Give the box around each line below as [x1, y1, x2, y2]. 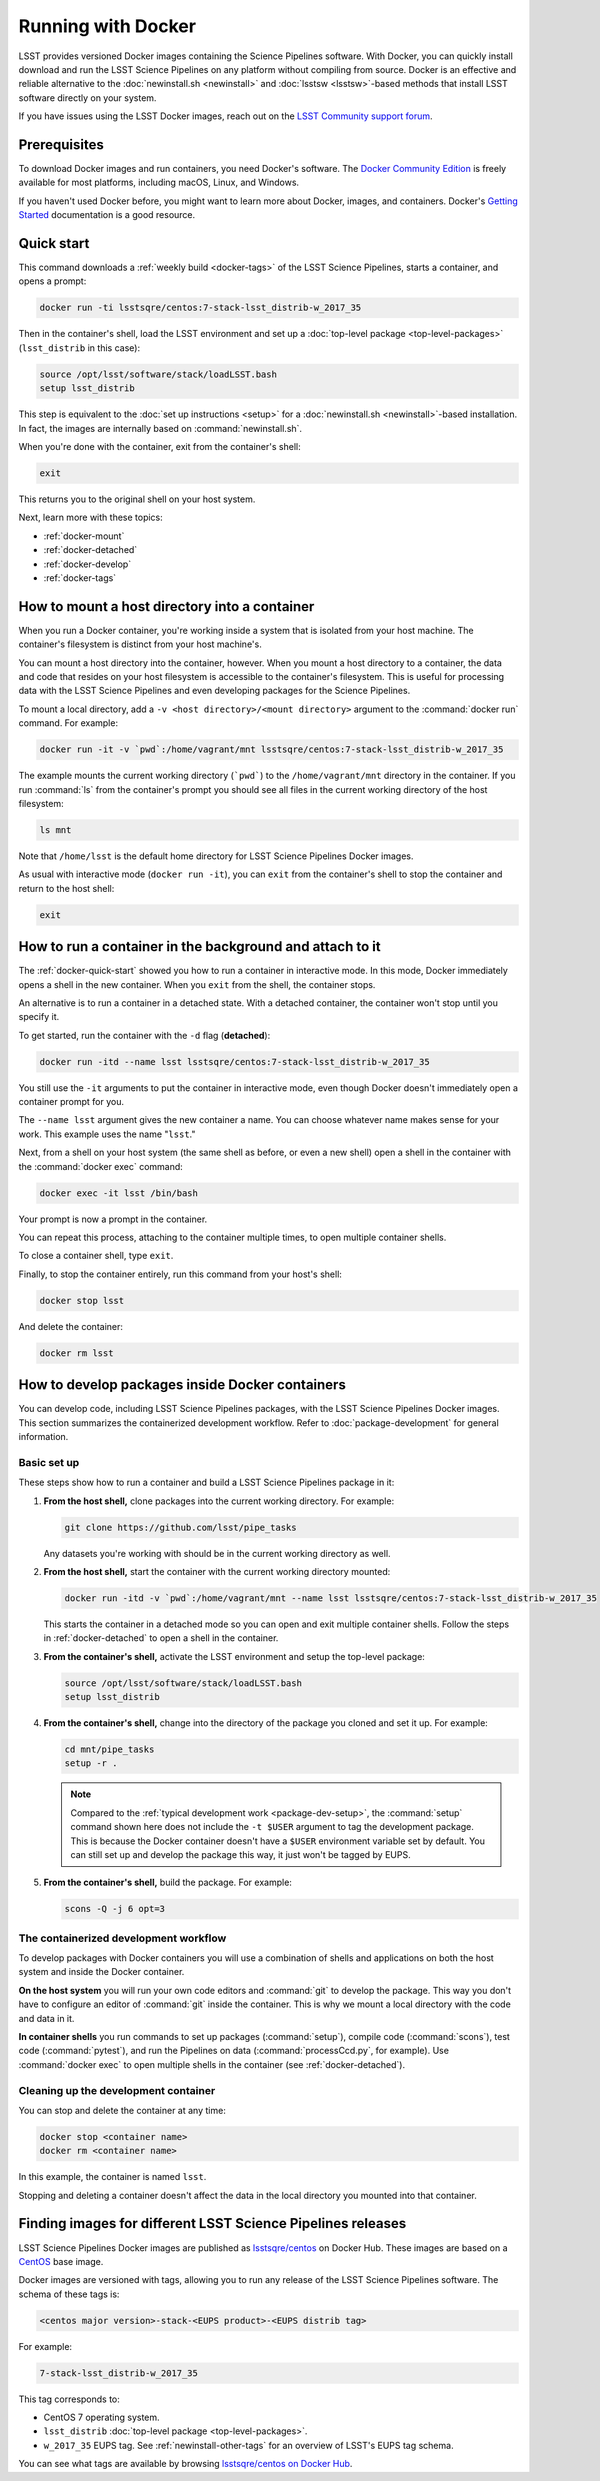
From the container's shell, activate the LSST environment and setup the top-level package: [43, 1650, 425, 1662]
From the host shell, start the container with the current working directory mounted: [43, 1565, 391, 1577]
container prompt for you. [18, 1096, 125, 1108]
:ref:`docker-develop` [43, 558, 132, 570]
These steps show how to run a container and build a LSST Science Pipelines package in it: [18, 1476, 395, 1489]
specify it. [18, 1011, 60, 1023]
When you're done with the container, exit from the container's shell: [18, 440, 301, 452]
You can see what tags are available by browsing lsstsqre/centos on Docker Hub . [18, 2458, 353, 2470]
